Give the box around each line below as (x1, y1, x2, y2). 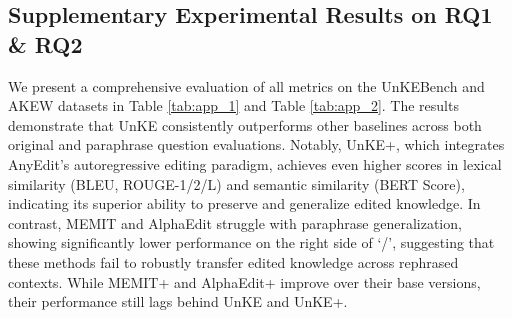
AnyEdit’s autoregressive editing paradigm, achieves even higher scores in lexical (8, 153, 502, 174)
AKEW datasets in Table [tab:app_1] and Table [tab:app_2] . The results (8, 95, 459, 116)
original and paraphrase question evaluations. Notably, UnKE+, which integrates (8, 134, 505, 155)
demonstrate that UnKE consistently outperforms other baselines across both (8, 114, 482, 135)
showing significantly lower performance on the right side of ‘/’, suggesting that (8, 232, 495, 253)
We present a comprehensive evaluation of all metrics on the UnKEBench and (8, 75, 485, 96)
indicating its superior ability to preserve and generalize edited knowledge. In (8, 193, 481, 214)
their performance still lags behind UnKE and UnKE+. (8, 291, 348, 312)
